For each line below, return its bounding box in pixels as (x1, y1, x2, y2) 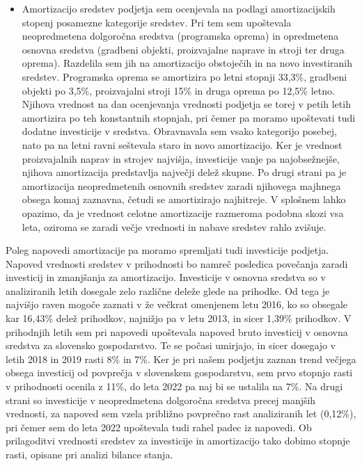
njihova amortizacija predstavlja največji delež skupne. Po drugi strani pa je (22, 165, 347, 179)
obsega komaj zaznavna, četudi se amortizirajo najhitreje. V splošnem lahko (22, 192, 346, 207)
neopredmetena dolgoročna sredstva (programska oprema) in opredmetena (22, 29, 339, 43)
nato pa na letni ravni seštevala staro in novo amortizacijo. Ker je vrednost (22, 137, 343, 152)
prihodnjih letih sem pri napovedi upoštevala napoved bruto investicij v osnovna (6, 324, 348, 339)
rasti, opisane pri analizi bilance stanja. (6, 447, 173, 461)
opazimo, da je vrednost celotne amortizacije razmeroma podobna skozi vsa (22, 205, 344, 220)
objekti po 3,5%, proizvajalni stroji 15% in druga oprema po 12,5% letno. (22, 83, 335, 97)
